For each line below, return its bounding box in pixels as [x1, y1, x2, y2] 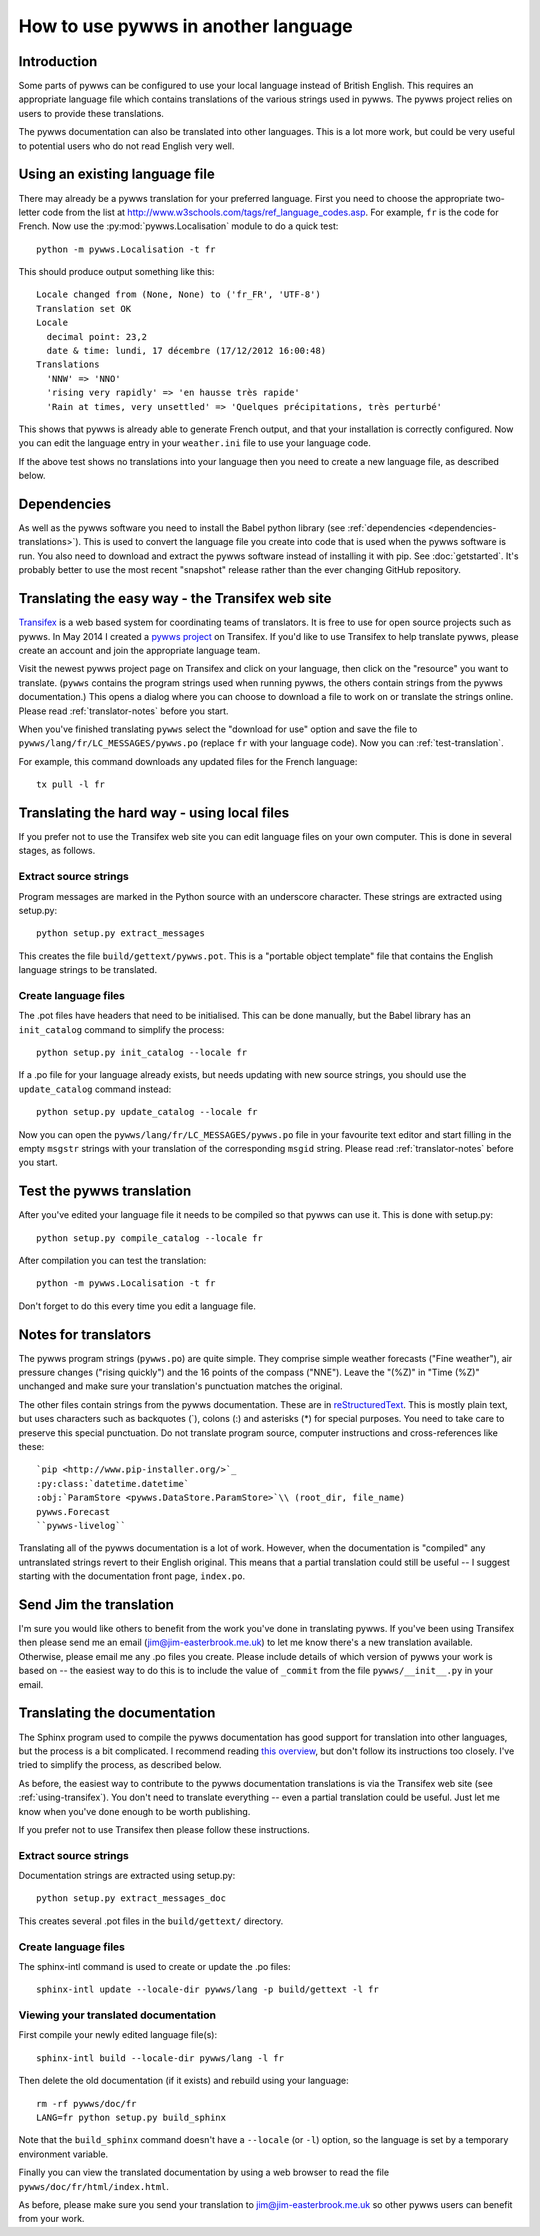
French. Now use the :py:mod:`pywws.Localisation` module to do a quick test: [18, 220, 339, 232]
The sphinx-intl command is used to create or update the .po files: [18, 1960, 291, 1972]
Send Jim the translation [18, 1596, 175, 1613]
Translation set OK [36, 303, 132, 314]
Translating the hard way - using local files [18, 804, 290, 821]
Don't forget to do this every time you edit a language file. [18, 1300, 257, 1312]
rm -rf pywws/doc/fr [36, 2098, 137, 2109]
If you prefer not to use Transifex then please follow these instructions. [18, 1823, 310, 1835]
